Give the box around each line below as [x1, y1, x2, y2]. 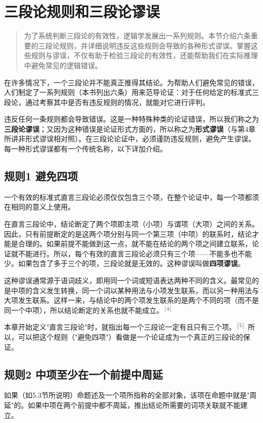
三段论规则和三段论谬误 [4, 1, 160, 22]
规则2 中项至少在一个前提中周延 [4, 366, 163, 382]
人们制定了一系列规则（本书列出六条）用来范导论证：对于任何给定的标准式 [4, 87, 252, 97]
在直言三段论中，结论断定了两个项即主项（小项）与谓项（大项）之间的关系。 [4, 219, 259, 229]
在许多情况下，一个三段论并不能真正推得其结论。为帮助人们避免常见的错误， [4, 77, 259, 87]
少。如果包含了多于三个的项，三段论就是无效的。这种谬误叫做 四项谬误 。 [4, 258, 245, 269]
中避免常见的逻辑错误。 [24, 60, 102, 70]
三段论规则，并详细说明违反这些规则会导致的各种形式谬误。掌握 [38, 40, 251, 50]
